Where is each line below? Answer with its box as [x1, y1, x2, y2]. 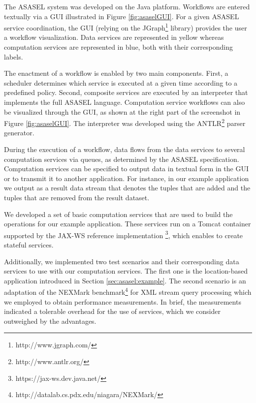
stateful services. [4, 240, 54, 250]
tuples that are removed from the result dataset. [4, 192, 150, 202]
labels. [4, 51, 23, 62]
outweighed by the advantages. [4, 315, 96, 326]
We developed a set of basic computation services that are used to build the [4, 209, 233, 219]
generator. [4, 127, 34, 138]
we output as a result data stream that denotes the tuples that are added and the [4, 183, 251, 193]
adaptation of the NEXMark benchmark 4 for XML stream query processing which [4, 285, 252, 297]
